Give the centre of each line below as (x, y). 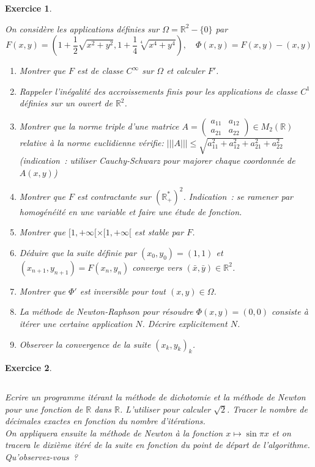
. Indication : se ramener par (238, 196)
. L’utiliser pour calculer (165, 409)
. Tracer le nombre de (267, 409)
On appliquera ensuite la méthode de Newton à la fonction (114, 432)
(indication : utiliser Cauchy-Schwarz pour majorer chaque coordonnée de (157, 160)
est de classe (100, 71)
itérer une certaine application (76, 323)
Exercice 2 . (28, 368)
